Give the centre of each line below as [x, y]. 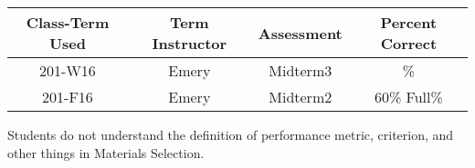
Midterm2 [301, 97]
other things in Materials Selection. [106, 152]
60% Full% [408, 97]
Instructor [190, 43]
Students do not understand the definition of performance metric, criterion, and [231, 134]
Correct [409, 43]
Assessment [300, 33]
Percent [409, 22]
